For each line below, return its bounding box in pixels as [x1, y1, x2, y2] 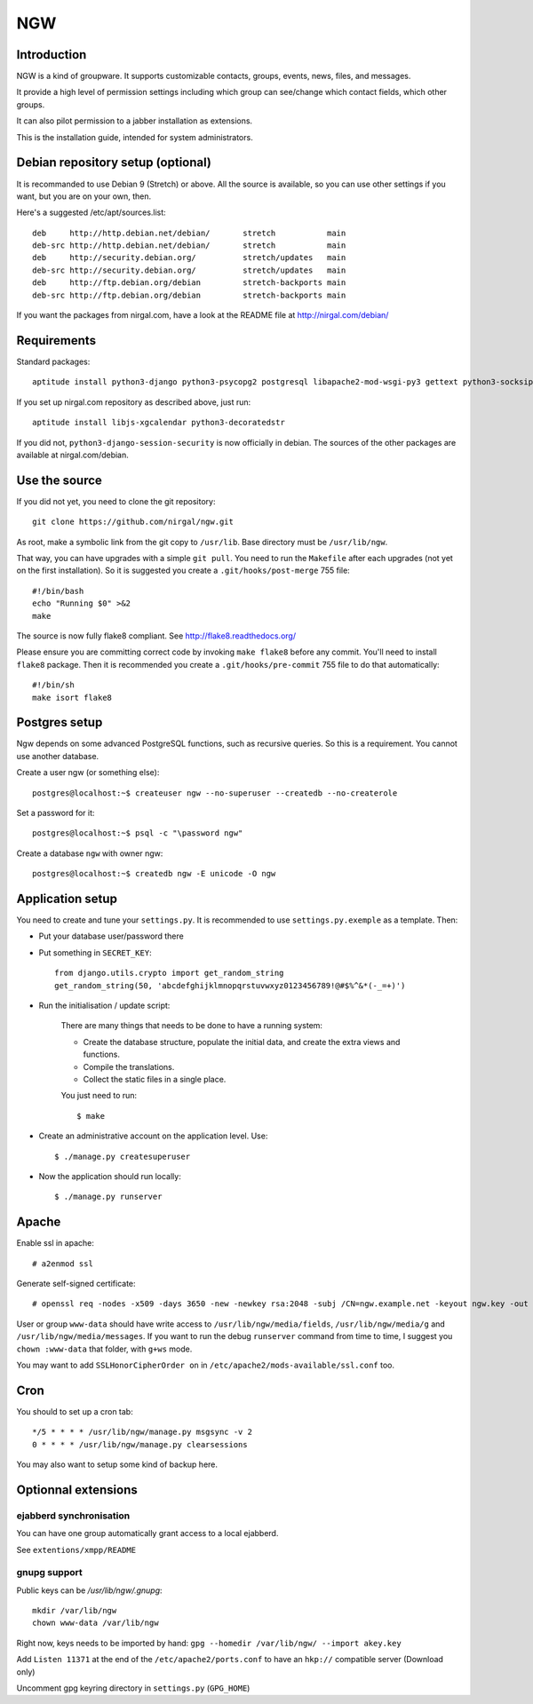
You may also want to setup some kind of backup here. [16, 1459, 218, 1470]
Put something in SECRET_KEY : [38, 947, 152, 958]
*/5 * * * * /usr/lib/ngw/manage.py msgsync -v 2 [32, 1427, 253, 1438]
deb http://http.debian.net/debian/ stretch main [32, 227, 346, 238]
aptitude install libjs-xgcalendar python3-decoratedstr [32, 417, 286, 428]
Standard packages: [16, 356, 91, 367]
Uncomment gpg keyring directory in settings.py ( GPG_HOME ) [16, 1683, 251, 1693]
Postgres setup [16, 715, 103, 730]
